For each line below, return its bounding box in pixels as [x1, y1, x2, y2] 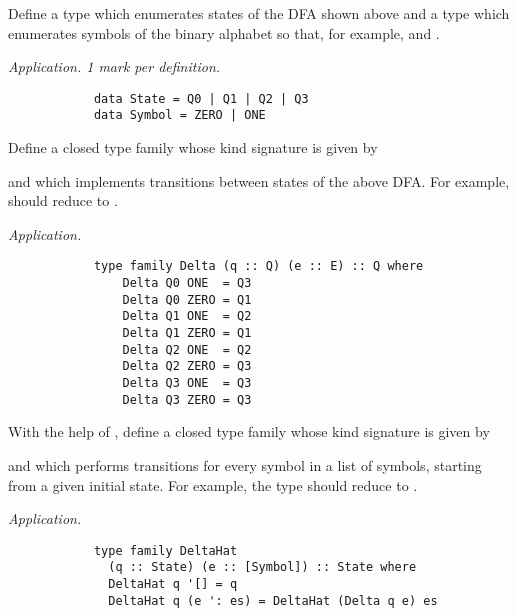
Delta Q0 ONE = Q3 [122, 276, 252, 291]
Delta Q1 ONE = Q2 [122, 309, 252, 324]
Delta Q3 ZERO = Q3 [122, 392, 252, 407]
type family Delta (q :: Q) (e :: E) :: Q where [93, 259, 424, 274]
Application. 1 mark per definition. [8, 56, 221, 77]
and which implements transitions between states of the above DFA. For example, [8, 170, 510, 191]
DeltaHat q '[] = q [108, 577, 238, 592]
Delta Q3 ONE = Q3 [122, 376, 252, 391]
